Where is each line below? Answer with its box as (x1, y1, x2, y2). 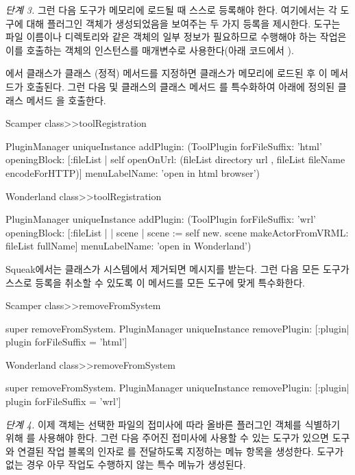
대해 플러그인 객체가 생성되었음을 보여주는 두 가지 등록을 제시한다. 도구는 (26, 16, 341, 30)
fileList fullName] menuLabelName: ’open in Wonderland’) (5, 239, 252, 253)
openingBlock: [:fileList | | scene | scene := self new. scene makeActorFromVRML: (5, 225, 349, 239)
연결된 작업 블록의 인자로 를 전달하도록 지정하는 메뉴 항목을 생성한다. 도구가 (17, 443, 344, 458)
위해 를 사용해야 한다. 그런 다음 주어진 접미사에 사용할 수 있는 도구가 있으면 (5, 430, 329, 445)
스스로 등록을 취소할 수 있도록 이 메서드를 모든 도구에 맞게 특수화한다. (5, 275, 305, 289)
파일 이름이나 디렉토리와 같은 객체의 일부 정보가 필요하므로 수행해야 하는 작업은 (5, 29, 347, 44)
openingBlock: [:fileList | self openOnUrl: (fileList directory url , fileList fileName (5, 152, 345, 167)
